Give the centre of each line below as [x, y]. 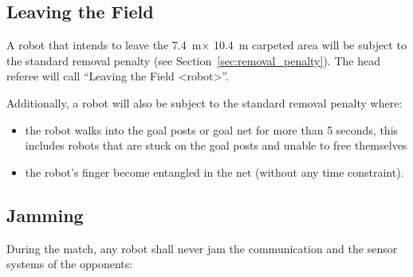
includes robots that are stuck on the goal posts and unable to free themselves [216, 145]
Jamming [45, 215]
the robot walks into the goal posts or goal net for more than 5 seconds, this [212, 129]
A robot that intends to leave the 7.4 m [104, 45]
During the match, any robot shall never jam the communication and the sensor [202, 248]
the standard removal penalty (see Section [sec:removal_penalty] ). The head [193, 60]
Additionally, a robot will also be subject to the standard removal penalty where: [205, 102]
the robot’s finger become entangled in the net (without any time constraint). [214, 172]
